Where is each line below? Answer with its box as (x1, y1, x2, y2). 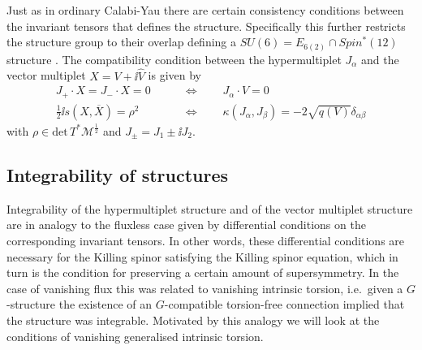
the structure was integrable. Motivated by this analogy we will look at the (6, 311, 380, 328)
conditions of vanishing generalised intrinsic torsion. (6, 327, 264, 344)
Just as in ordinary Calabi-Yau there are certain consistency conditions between (6, 2, 404, 18)
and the (361, 50, 399, 67)
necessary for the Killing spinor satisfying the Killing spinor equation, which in (6, 248, 398, 265)
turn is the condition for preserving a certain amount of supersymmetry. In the (6, 264, 399, 281)
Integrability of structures (6, 162, 229, 187)
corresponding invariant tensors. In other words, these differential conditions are (6, 231, 405, 248)
